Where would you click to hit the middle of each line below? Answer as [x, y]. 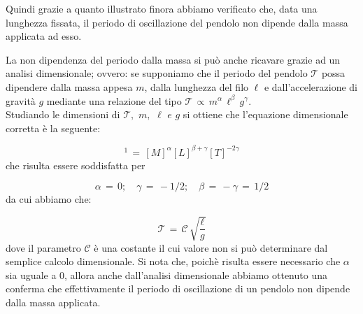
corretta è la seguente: [53, 128]
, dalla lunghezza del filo [197, 86]
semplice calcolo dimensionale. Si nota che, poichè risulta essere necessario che [173, 261]
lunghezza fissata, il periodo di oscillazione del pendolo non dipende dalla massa [177, 22]
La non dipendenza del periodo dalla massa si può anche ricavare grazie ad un [173, 59]
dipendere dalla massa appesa [69, 86]
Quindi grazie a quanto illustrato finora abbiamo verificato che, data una [162, 8]
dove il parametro [43, 247]
